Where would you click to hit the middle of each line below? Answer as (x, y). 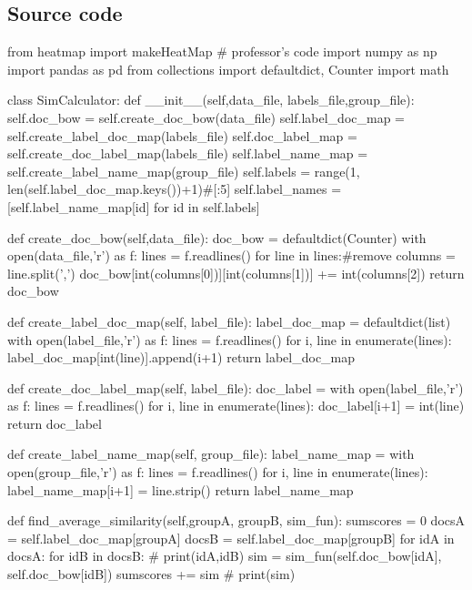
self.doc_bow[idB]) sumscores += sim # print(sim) (151, 574)
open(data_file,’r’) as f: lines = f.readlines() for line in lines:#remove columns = (231, 255)
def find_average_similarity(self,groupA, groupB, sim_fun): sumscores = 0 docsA (236, 520)
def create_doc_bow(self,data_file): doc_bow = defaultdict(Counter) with (217, 237)
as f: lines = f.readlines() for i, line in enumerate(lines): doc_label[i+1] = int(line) (236, 406)
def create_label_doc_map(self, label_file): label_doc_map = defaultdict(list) (229, 321)
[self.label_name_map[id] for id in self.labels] (134, 206)
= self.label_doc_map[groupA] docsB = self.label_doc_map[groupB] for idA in (231, 538)
